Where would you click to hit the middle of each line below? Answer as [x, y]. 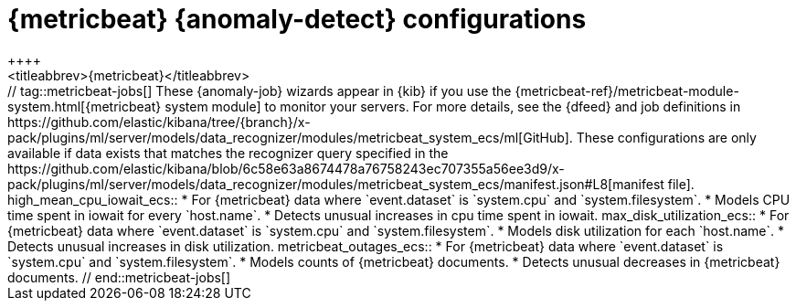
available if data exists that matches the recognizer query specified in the [228, 153]
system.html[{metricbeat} [85, 106]
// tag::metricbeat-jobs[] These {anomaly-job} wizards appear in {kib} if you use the [260, 90]
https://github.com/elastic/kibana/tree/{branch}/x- [159, 122]
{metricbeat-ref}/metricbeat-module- [627, 90]
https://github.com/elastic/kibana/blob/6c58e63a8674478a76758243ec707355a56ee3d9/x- [286, 168]
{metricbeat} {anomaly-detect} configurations [297, 19]
